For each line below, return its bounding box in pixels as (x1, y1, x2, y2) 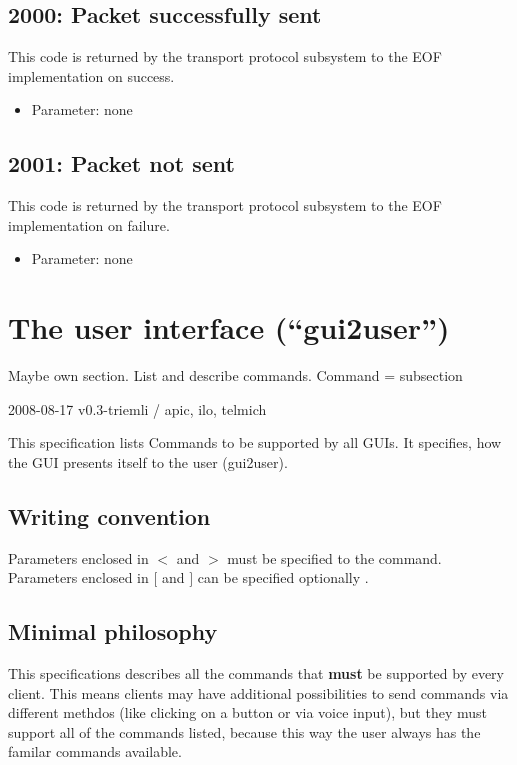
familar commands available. (8, 741, 182, 762)
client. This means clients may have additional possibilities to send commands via (8, 682, 509, 703)
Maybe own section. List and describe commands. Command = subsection (8, 365, 463, 386)
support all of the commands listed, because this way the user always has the (8, 721, 481, 742)
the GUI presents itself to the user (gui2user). (8, 451, 288, 472)
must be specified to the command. (227, 547, 442, 568)
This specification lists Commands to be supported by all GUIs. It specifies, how (8, 432, 502, 453)
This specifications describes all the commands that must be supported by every (8, 663, 505, 684)
